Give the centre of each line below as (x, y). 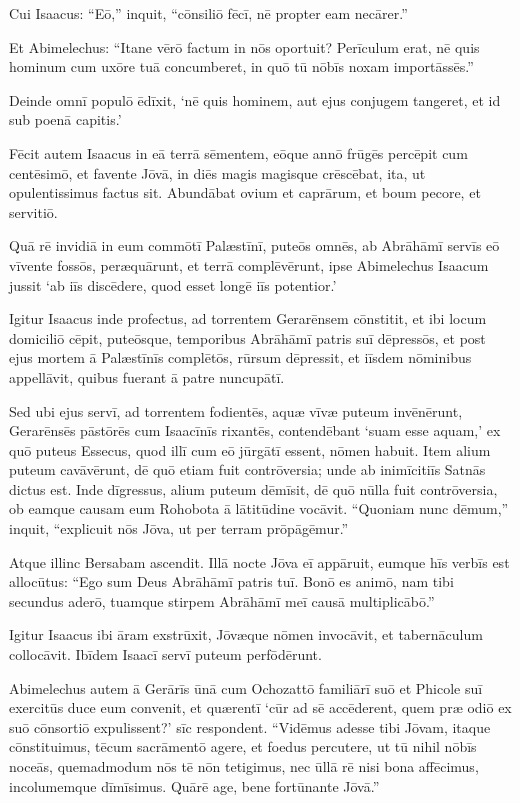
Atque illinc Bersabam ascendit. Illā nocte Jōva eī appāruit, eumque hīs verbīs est (259, 561)
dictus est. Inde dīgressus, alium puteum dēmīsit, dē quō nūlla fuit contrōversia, (253, 488)
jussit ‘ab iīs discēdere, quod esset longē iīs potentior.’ (173, 284)
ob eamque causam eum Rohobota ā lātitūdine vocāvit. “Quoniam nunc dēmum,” (259, 508)
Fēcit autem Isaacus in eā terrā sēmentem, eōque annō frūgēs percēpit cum (238, 152)
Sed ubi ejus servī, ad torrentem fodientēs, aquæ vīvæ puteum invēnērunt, (236, 410)
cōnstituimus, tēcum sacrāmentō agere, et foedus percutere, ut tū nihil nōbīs (243, 746)
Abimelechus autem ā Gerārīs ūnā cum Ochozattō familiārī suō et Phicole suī (246, 687)
